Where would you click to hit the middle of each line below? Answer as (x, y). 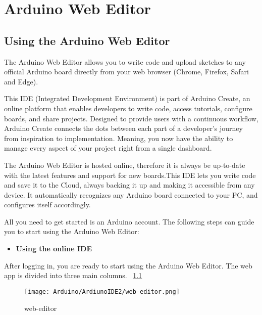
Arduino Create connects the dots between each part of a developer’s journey (123, 128)
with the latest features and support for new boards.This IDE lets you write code (130, 175)
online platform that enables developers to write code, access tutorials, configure (128, 108)
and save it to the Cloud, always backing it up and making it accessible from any (129, 185)
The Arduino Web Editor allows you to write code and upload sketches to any (125, 61)
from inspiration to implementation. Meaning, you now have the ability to (119, 138)
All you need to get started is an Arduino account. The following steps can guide (129, 221)
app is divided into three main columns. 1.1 (73, 275)
